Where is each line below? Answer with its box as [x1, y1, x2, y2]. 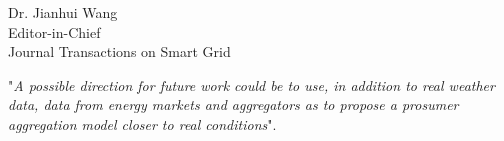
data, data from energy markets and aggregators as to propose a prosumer [8, 94, 459, 115]
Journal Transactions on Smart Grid [8, 41, 231, 62]
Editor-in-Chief [8, 21, 101, 42]
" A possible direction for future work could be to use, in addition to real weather [8, 74, 495, 95]
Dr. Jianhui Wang [8, 2, 118, 22]
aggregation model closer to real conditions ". [8, 113, 277, 134]
